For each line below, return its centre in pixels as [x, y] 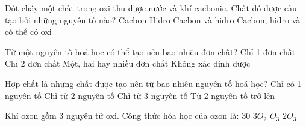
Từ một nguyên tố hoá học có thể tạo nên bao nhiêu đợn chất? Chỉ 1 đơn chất [150, 51]
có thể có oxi [28, 31]
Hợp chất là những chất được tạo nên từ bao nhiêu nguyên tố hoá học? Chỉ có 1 [153, 83]
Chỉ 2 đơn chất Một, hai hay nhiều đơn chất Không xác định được [128, 63]
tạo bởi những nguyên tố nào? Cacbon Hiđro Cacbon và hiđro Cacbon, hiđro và [153, 19]
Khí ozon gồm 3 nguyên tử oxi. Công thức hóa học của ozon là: [122, 115]
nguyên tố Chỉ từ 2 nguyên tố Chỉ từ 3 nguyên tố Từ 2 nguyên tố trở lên [140, 95]
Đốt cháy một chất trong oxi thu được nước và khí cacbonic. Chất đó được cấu [151, 8]
